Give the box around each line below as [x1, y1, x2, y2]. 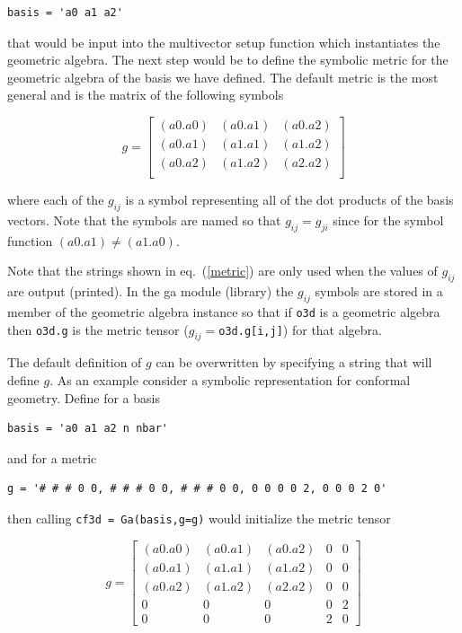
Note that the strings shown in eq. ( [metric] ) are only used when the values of [7, 261, 438, 280]
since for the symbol [333, 210, 444, 229]
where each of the [7, 190, 104, 209]
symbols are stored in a [315, 282, 443, 301]
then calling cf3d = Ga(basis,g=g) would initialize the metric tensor [7, 508, 391, 527]
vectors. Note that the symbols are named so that [7, 210, 281, 229]
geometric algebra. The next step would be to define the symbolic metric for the [7, 50, 449, 69]
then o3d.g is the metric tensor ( [7, 320, 189, 338]
